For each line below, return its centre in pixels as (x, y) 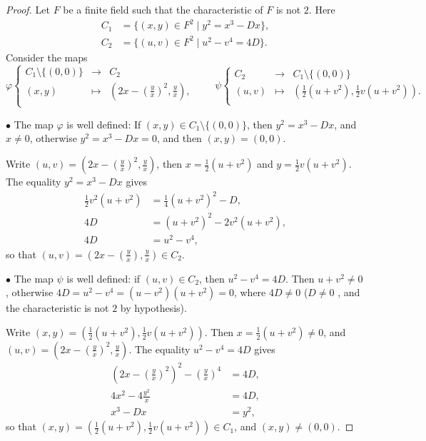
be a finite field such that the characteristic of (163, 9)
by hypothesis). (153, 308)
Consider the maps (47, 57)
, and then (179, 138)
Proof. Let (28, 9)
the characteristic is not (57, 308)
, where (250, 292)
